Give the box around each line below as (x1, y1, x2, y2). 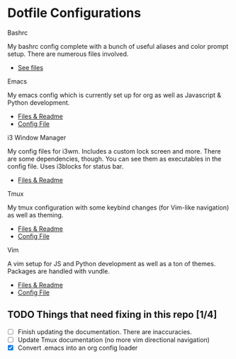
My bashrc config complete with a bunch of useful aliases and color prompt (7, 42, 229, 50)
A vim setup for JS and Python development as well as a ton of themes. (7, 259, 216, 268)
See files (17, 63, 44, 72)
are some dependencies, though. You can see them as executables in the (7, 154, 222, 163)
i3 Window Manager (7, 133, 67, 142)
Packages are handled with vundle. (7, 267, 110, 275)
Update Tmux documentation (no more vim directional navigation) (17, 335, 210, 344)
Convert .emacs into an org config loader (17, 343, 138, 352)
